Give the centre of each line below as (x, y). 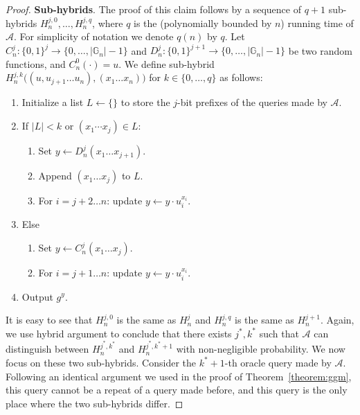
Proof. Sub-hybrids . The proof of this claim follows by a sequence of (153, 9)
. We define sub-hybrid (166, 63)
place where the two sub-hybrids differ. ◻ (94, 403)
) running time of (317, 23)
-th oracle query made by (278, 362)
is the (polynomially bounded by (203, 23)
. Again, (337, 320)
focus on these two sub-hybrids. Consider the (101, 362)
